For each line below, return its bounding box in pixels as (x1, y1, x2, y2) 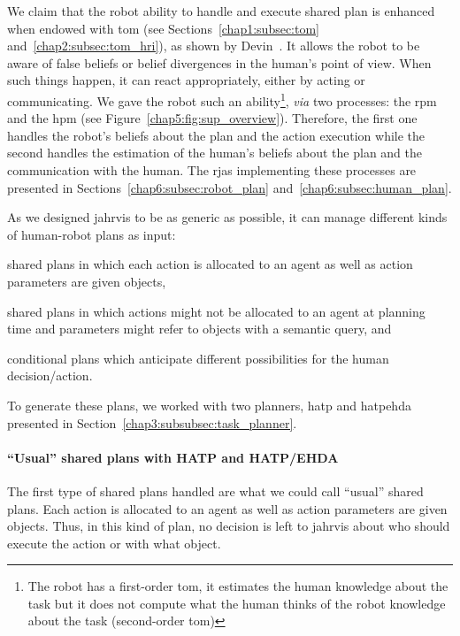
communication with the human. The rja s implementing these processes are (7, 161, 417, 179)
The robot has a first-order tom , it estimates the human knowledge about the (27, 577, 448, 595)
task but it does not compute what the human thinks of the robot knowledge (27, 594, 446, 612)
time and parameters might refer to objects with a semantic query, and (7, 319, 392, 338)
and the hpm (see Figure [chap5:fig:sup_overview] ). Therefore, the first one (7, 109, 418, 127)
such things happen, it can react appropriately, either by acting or (7, 71, 365, 89)
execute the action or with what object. (7, 533, 221, 552)
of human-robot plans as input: (7, 225, 176, 243)
